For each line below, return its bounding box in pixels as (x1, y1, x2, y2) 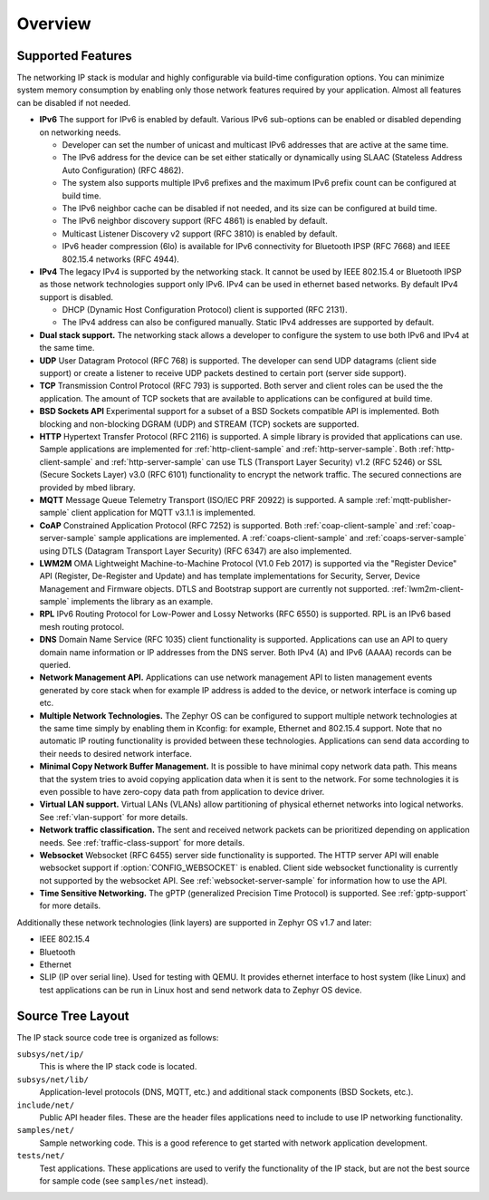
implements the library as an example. (71, 596, 214, 607)
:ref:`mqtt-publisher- (375, 494, 452, 505)
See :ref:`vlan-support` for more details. (39, 811, 188, 822)
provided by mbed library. (39, 481, 136, 493)
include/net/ (16, 1099, 75, 1110)
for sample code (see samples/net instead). (39, 1176, 208, 1186)
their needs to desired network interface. (39, 748, 192, 759)
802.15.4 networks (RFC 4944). (62, 254, 180, 265)
